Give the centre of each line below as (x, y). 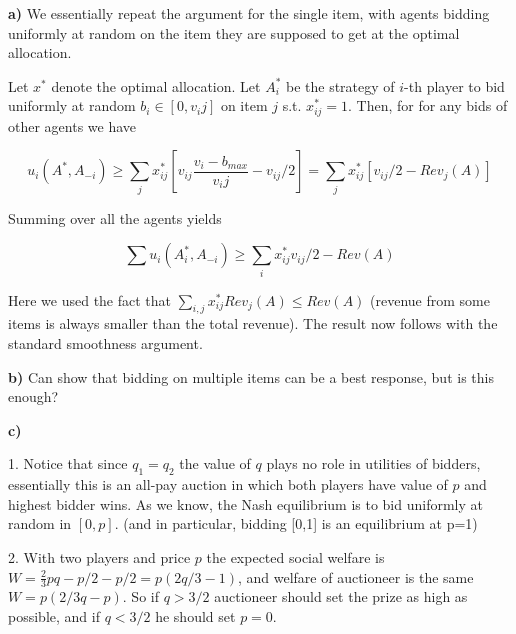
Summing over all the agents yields (115, 217)
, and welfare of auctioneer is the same (355, 576)
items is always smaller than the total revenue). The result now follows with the (253, 323)
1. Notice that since (68, 463)
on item (244, 105)
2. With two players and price (99, 557)
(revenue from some (430, 299)
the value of (215, 463)
